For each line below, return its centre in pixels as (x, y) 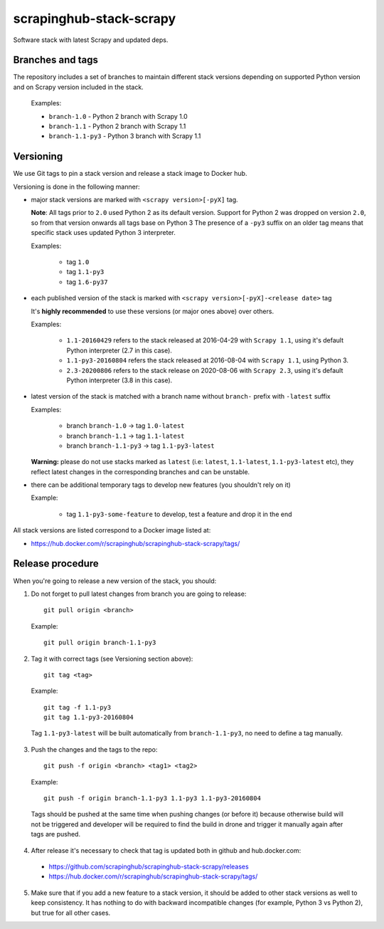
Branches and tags (56, 60)
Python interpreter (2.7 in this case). (119, 350)
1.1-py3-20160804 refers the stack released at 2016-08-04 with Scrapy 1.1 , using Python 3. (207, 360)
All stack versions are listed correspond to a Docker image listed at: (112, 530)
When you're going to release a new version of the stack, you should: (115, 581)
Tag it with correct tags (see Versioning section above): (112, 658)
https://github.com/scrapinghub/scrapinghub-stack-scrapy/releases (149, 866)
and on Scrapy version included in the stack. (78, 87)
